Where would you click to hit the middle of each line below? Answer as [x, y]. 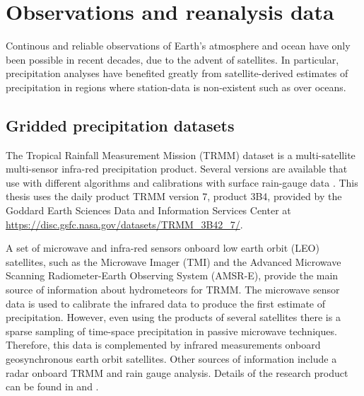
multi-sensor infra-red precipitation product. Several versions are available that [177, 169]
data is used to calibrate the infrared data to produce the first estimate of [166, 303]
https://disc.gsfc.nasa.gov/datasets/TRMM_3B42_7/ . [124, 224]
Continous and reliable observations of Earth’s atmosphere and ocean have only [178, 46]
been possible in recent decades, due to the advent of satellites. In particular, [172, 59]
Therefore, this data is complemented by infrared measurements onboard [163, 345]
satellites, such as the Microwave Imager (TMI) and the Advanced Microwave [174, 261]
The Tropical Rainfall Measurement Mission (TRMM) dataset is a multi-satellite [181, 155]
